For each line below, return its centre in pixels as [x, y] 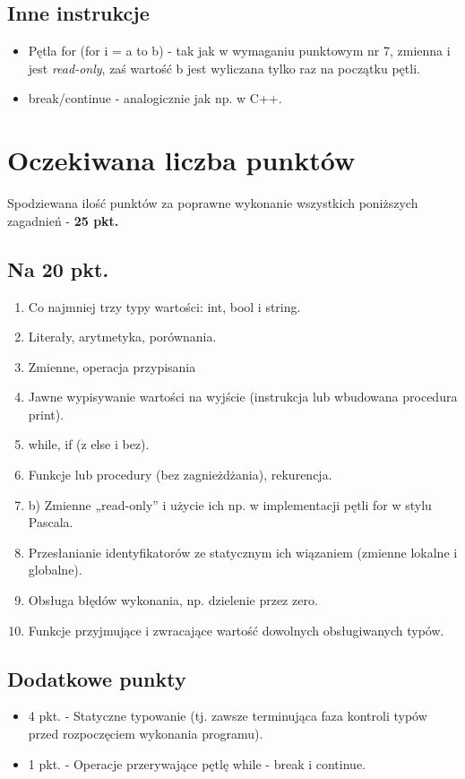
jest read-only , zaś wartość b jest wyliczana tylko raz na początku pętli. [224, 68]
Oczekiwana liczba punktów [181, 160]
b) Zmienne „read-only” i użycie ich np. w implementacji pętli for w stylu [230, 504]
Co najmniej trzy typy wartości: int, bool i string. [164, 306]
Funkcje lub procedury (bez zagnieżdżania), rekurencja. [180, 475]
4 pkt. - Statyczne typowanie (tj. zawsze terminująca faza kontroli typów [228, 716]
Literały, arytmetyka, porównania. [122, 337]
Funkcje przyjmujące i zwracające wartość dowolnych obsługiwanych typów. [236, 630]
